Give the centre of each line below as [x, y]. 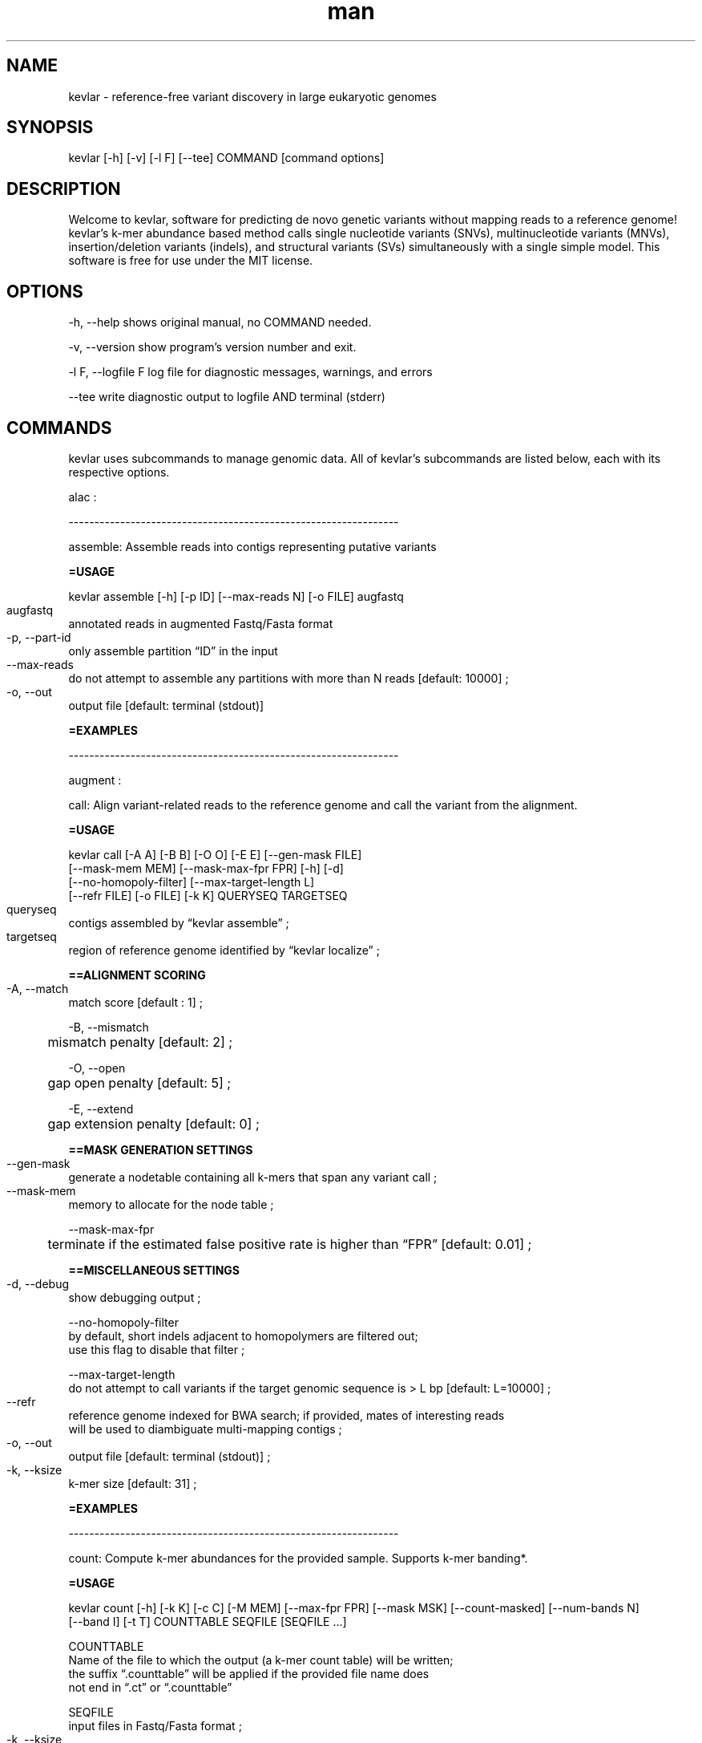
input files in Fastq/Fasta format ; [155, 1725]
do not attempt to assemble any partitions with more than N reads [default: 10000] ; [288, 678]
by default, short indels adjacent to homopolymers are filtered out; [243, 1336]
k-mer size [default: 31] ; [133, 1483]
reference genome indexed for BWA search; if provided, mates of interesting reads [286, 1415]
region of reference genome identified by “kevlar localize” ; [224, 950]
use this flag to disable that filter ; [157, 1349]
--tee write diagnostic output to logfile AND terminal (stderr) [227, 397]
